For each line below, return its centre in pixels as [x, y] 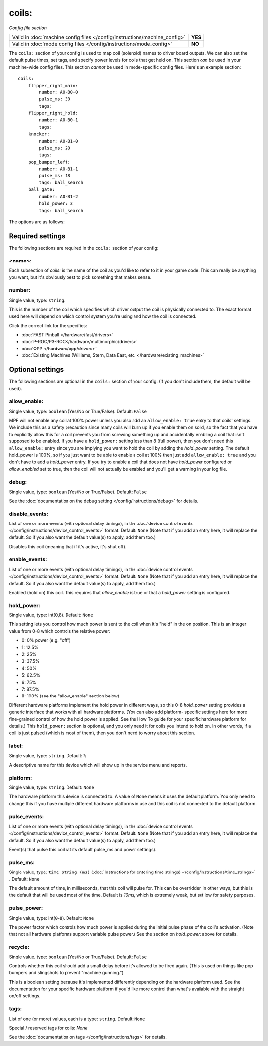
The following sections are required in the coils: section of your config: [84, 248]
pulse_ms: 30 [55, 99]
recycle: [19, 947]
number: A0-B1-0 [59, 141]
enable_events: [28, 559]
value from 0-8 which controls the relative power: [60, 631]
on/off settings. [25, 996]
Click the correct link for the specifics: [48, 325]
